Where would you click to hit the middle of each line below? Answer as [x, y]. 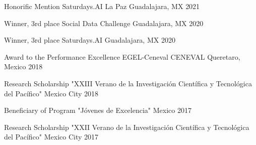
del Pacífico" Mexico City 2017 [51, 137]
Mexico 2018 [23, 66]
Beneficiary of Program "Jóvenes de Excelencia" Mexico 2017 [98, 110]
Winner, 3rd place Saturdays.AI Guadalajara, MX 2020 [90, 40]
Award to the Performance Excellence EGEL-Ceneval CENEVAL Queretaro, [122, 56]
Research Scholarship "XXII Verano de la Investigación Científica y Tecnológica [127, 127]
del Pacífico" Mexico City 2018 [51, 93]
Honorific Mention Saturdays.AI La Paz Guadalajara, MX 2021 [102, 6]
